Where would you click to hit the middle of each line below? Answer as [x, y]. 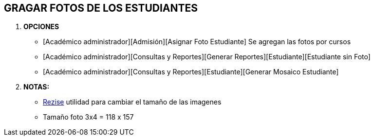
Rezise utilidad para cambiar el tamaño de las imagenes [132, 102]
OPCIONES [41, 27]
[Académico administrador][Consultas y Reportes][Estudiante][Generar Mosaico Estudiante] [191, 72]
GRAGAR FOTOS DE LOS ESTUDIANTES [101, 8]
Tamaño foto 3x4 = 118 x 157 [88, 117]
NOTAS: [37, 87]
